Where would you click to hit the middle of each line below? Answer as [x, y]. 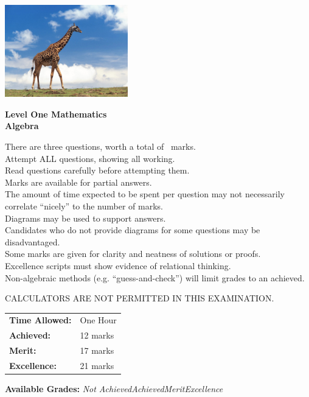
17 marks [97, 350]
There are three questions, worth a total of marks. [100, 146]
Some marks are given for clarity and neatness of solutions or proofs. [133, 254]
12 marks [97, 335]
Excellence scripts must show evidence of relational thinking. [118, 265]
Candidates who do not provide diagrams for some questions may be [133, 230]
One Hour [98, 320]
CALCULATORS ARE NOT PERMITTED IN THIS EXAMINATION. [140, 298]
